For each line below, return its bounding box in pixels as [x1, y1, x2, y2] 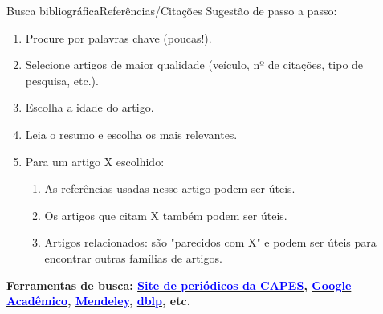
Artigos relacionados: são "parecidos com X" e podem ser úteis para [44, 234, 377, 251]
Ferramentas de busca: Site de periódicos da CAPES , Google [6, 276, 352, 293]
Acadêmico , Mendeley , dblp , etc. [6, 292, 191, 309]
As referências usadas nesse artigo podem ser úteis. [44, 180, 295, 197]
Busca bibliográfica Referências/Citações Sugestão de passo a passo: [6, 2, 337, 18]
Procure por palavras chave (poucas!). [25, 29, 212, 46]
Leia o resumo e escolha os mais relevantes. [25, 125, 238, 142]
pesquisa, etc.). [25, 71, 99, 88]
